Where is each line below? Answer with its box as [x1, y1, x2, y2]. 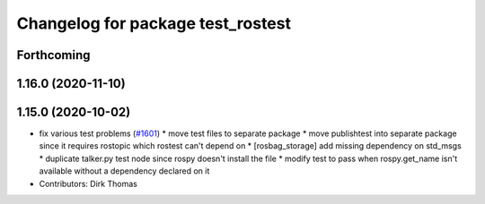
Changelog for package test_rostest [16, 13, 292, 33]
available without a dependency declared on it [39, 166, 210, 176]
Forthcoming [16, 47, 91, 63]
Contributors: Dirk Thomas [39, 178, 138, 189]
